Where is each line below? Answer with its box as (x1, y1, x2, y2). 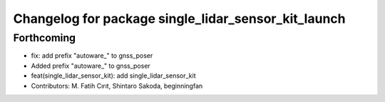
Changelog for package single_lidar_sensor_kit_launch (13, 11, 346, 26)
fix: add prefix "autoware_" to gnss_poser (31, 51, 153, 60)
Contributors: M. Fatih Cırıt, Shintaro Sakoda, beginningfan (31, 81, 203, 90)
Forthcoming (13, 31, 76, 44)
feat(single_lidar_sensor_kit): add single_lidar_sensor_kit (31, 71, 196, 80)
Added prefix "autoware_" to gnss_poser (31, 61, 151, 70)
